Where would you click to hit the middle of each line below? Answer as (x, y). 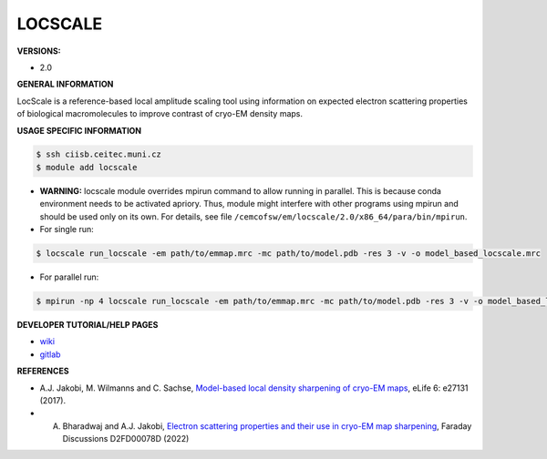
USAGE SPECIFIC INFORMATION (79, 130)
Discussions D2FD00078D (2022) (126, 439)
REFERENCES (43, 371)
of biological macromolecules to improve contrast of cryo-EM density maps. (160, 114)
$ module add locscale (87, 167)
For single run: (67, 229)
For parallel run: (69, 277)
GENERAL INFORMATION (65, 84)
